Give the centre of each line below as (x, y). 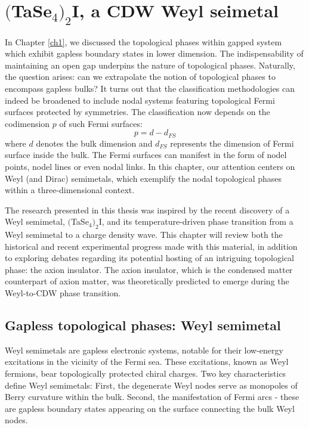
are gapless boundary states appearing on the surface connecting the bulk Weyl (150, 408)
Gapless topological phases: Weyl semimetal (143, 325)
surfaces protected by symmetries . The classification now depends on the (137, 112)
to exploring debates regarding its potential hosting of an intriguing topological (150, 258)
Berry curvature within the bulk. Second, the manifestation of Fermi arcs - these (152, 397)
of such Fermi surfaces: (101, 123)
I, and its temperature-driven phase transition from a (196, 221)
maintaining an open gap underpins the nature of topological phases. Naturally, (150, 65)
